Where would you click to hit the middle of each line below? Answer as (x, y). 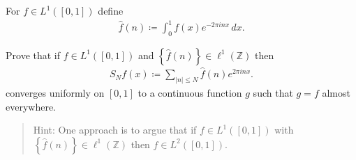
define (111, 10)
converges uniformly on (55, 93)
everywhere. (31, 106)
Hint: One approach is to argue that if (115, 130)
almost (336, 93)
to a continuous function (190, 93)
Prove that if (33, 55)
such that (273, 93)
